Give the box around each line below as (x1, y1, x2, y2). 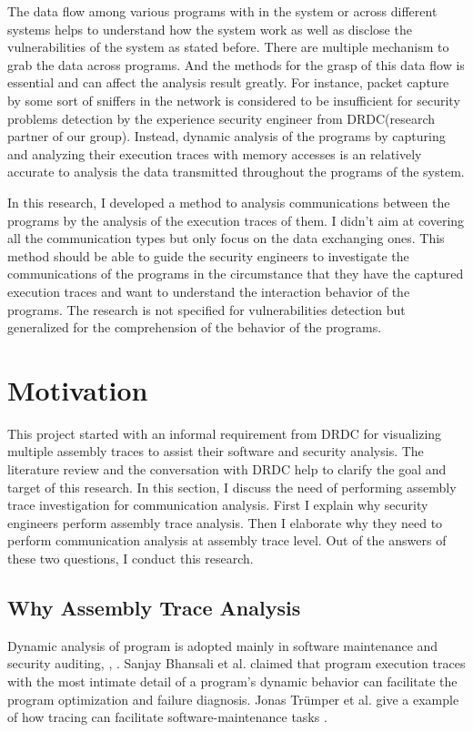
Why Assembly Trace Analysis (7, 593, 301, 621)
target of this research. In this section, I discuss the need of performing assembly (7, 477, 457, 496)
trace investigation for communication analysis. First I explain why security (7, 495, 428, 514)
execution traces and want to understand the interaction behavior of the (7, 281, 410, 300)
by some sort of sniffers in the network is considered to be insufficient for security (7, 90, 460, 109)
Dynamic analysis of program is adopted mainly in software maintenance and (7, 635, 438, 655)
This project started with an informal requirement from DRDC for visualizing (7, 423, 442, 442)
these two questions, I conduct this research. (7, 548, 254, 567)
